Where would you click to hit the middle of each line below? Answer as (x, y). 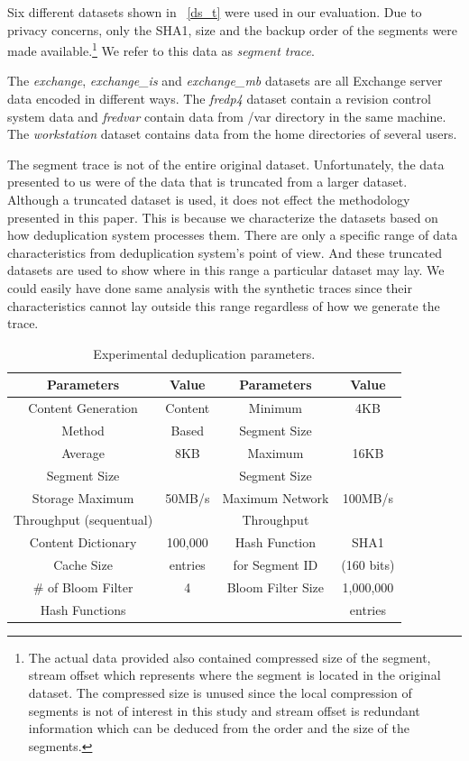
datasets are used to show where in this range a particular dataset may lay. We (226, 270)
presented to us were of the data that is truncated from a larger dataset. (207, 182)
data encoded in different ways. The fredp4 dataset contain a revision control (219, 99)
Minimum (275, 408)
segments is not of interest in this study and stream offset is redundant (224, 710)
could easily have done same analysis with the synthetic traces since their (210, 287)
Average (83, 452)
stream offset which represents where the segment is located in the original (234, 675)
